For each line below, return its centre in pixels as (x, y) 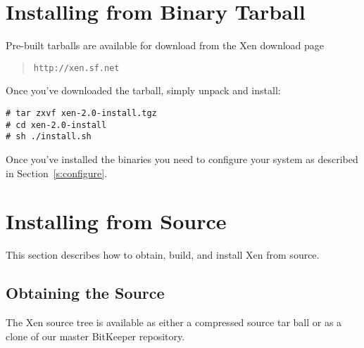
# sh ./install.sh (49, 137)
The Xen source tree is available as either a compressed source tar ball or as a (174, 322)
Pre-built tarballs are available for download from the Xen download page (165, 45)
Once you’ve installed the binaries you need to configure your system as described (182, 159)
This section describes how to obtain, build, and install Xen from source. (163, 255)
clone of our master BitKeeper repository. (95, 336)
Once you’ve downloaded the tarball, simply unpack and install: (143, 90)
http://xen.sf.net (76, 68)
